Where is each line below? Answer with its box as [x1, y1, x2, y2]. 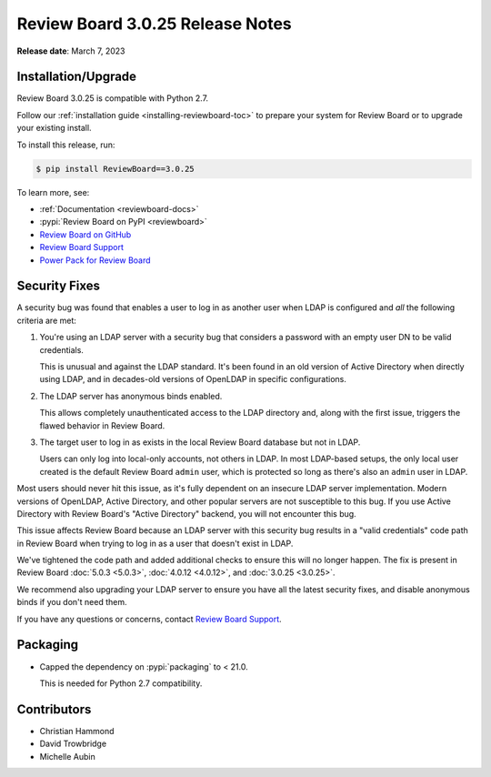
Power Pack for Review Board [39, 255, 151, 266]
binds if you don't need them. [16, 597, 127, 608]
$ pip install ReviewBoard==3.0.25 [35, 164, 195, 174]
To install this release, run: [16, 139, 115, 150]
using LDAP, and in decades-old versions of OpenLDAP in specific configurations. [39, 374, 347, 385]
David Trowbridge [39, 738, 107, 750]
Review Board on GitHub [39, 228, 132, 240]
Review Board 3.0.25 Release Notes [16, 14, 293, 34]
